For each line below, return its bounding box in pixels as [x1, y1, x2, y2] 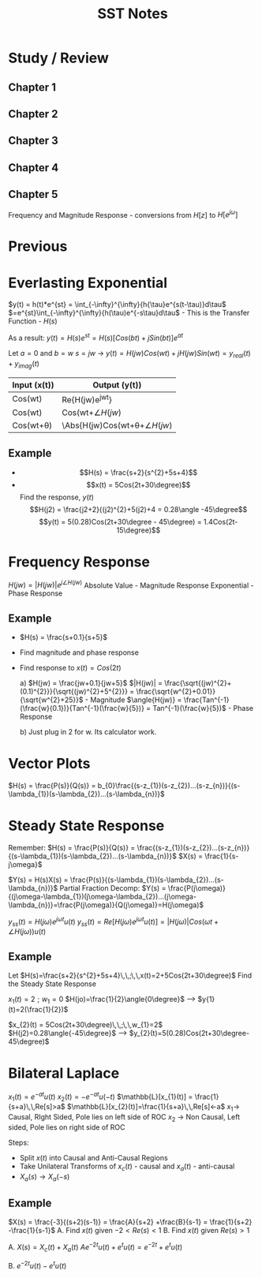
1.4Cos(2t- [204, 517, 238, 526]
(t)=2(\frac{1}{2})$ [8, 1005, 69, 1015]
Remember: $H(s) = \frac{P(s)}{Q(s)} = [8, 843, 136, 853]
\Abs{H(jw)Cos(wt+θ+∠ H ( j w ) [62, 420, 173, 431]
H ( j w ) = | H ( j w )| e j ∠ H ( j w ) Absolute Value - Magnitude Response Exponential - [8, 579, 254, 590]
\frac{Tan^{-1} [183, 695, 230, 704]
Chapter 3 [8, 134, 59, 148]
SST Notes [97, 5, 168, 23]
